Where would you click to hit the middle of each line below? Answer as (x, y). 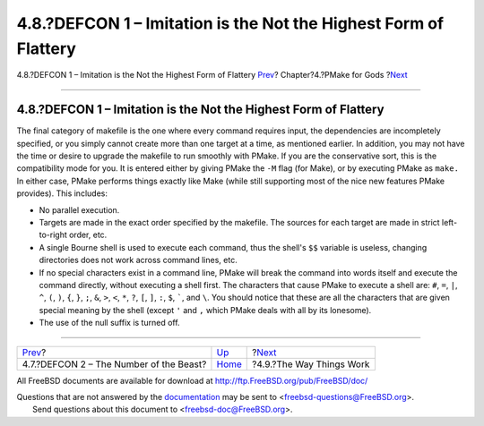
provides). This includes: (62, 193)
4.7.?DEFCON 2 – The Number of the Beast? (114, 364)
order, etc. (88, 235)
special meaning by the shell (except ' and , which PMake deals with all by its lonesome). (205, 310)
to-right (53, 235)
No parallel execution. (79, 209)
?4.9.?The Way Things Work (311, 364)
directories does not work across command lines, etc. (138, 260)
